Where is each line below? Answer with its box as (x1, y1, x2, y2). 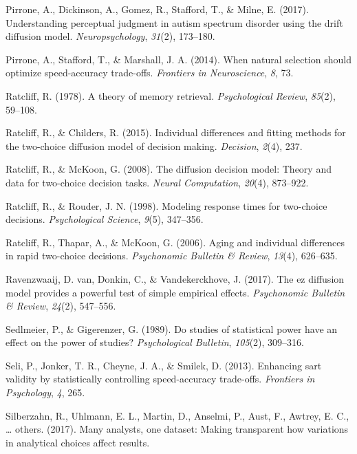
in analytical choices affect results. (6, 435, 150, 449)
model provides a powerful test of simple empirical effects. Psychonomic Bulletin (6, 285, 345, 299)
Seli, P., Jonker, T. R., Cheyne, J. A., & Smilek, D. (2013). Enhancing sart (6, 358, 322, 372)
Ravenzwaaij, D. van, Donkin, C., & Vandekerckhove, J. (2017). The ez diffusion (6, 271, 345, 285)
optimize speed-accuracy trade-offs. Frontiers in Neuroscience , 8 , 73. (6, 65, 294, 80)
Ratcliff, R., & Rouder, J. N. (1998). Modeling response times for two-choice (6, 198, 327, 213)
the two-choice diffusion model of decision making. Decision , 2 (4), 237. (6, 138, 303, 153)
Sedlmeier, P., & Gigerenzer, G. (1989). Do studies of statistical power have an (6, 321, 338, 336)
